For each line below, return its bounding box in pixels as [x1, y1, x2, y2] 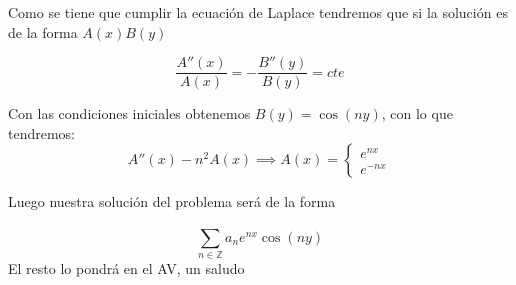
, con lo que [381, 103, 453, 124]
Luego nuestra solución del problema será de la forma [8, 191, 336, 212]
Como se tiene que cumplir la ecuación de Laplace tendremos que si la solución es [8, 2, 508, 22]
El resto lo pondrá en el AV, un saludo [8, 258, 245, 279]
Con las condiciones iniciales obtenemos [8, 103, 251, 124]
